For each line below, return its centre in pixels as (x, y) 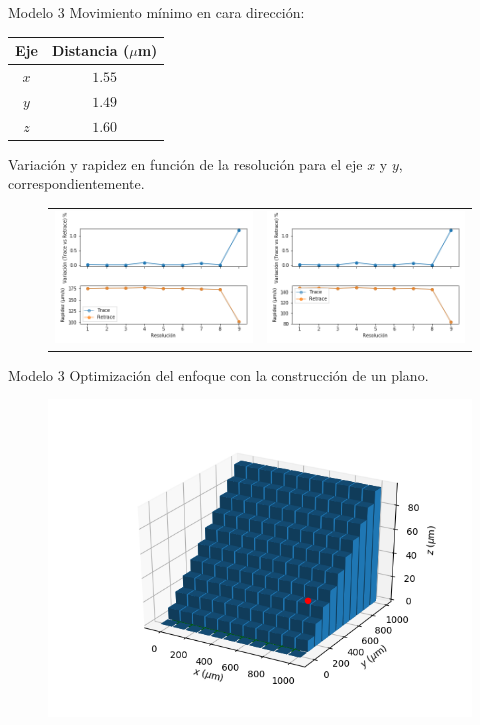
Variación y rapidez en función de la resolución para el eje (185, 163)
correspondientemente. (76, 183)
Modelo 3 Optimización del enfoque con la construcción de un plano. (218, 374)
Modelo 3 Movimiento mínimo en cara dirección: (156, 12)
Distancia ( (90, 50)
